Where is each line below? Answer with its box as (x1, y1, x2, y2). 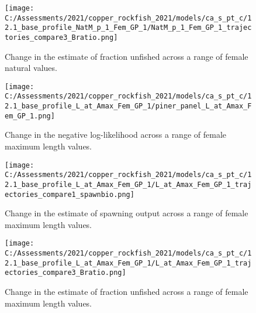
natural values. (5, 62, 57, 74)
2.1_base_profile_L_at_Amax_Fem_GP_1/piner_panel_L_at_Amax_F (5, 102, 252, 111)
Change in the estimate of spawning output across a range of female (5, 207, 248, 219)
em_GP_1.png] (5, 111, 55, 120)
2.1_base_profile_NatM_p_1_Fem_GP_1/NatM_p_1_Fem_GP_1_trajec (5, 23, 252, 32)
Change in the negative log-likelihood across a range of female (5, 128, 226, 141)
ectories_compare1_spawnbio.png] (5, 190, 134, 199)
